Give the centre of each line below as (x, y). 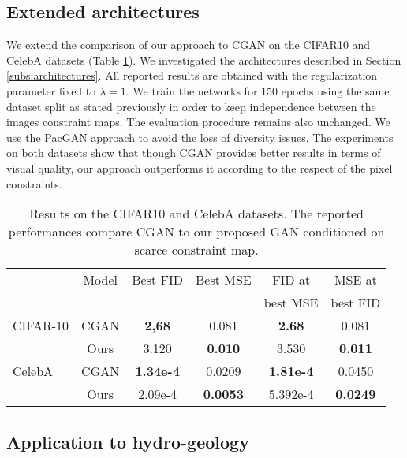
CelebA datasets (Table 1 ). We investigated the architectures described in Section (204, 60)
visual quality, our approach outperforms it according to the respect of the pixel (200, 168)
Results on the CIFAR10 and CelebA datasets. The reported (197, 214)
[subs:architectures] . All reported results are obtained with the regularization (192, 75)
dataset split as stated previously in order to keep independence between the (191, 106)
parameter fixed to (51, 90)
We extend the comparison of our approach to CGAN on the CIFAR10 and (189, 45)
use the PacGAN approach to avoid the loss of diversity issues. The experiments (200, 137)
